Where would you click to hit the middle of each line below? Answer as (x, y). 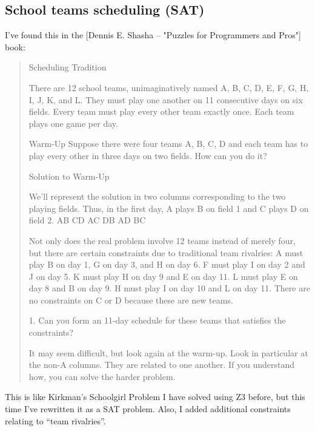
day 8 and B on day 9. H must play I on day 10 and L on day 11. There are (169, 288)
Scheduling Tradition (68, 67)
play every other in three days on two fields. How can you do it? (148, 155)
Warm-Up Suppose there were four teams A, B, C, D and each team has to (168, 144)
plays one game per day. (73, 123)
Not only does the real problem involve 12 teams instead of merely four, (162, 240)
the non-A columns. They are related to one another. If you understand (162, 365)
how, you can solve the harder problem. (102, 376)
